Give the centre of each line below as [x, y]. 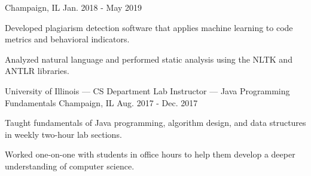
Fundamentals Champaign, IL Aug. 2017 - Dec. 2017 [101, 102]
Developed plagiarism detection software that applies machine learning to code [149, 27]
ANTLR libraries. [37, 71]
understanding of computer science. [70, 166]
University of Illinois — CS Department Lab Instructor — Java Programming [147, 90]
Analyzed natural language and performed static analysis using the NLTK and [149, 59]
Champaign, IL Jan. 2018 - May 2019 [74, 7]
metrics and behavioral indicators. [67, 39]
